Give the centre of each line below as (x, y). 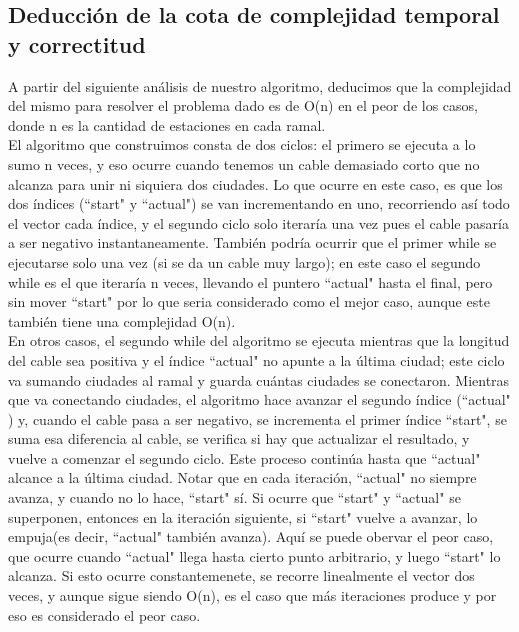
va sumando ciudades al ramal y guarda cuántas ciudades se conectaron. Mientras (259, 379)
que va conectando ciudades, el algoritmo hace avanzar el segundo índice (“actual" (259, 399)
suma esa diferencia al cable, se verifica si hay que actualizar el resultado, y (239, 438)
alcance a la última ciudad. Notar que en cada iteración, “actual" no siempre (242, 477)
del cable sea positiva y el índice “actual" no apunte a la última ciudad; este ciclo (256, 359)
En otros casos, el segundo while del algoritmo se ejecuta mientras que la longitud (259, 340)
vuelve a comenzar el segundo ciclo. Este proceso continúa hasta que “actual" (244, 457)
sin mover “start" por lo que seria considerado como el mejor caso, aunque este (249, 301)
